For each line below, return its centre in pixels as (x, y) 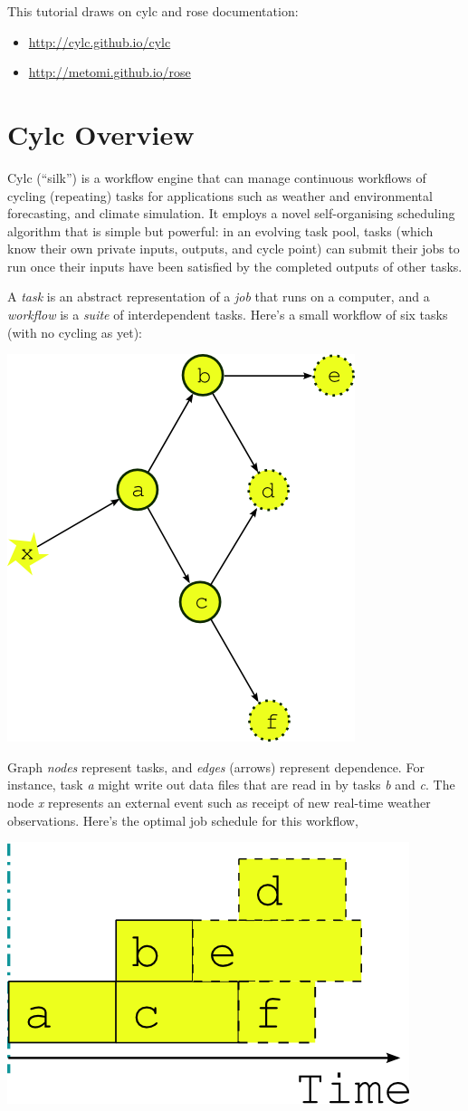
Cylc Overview (101, 134)
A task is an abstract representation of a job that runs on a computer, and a (219, 297)
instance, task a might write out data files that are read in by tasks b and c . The (231, 785)
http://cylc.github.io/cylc (100, 41)
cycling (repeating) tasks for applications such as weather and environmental (220, 195)
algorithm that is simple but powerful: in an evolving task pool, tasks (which (220, 230)
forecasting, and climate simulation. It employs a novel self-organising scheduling (231, 213)
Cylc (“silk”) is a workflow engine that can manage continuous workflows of (217, 177)
